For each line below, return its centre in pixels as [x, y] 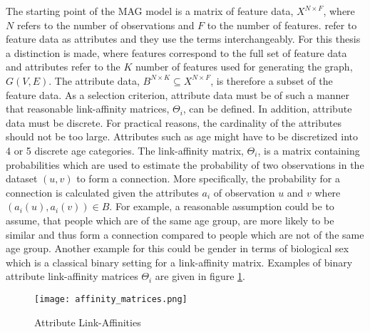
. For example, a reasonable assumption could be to [222, 206]
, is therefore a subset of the [272, 80]
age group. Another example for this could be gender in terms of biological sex [178, 248]
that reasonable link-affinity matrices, [88, 109]
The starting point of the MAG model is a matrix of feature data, [150, 11]
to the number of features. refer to [282, 25]
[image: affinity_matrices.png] [111, 299]
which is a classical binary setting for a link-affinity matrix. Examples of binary [179, 262]
